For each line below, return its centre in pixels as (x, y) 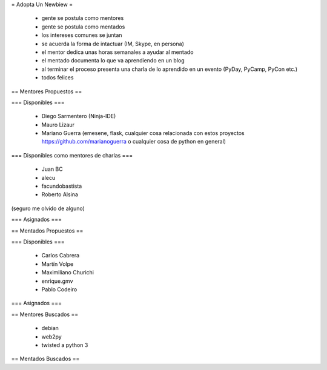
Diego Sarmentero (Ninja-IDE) (79, 116)
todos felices (58, 78)
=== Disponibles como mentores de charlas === (72, 155)
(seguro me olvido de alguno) (48, 208)
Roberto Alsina (60, 194)
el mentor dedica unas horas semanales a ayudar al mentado (117, 52)
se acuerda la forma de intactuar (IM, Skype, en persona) (113, 44)
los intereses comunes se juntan (82, 35)
